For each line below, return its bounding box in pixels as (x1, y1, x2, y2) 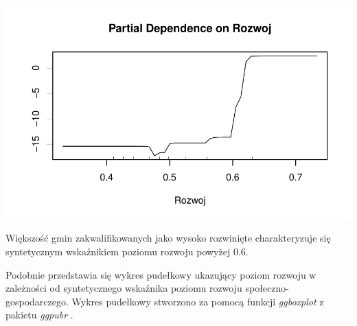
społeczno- (245, 281, 289, 295)
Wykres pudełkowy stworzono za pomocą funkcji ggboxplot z (71, 294, 324, 308)
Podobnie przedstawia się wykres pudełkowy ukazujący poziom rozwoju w (5, 267, 316, 281)
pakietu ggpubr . (5, 307, 73, 322)
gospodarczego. (5, 294, 69, 308)
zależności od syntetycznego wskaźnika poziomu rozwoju (5, 281, 242, 295)
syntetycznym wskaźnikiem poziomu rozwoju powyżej (5, 244, 231, 258)
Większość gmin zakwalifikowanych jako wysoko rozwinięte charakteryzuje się (5, 231, 331, 245)
